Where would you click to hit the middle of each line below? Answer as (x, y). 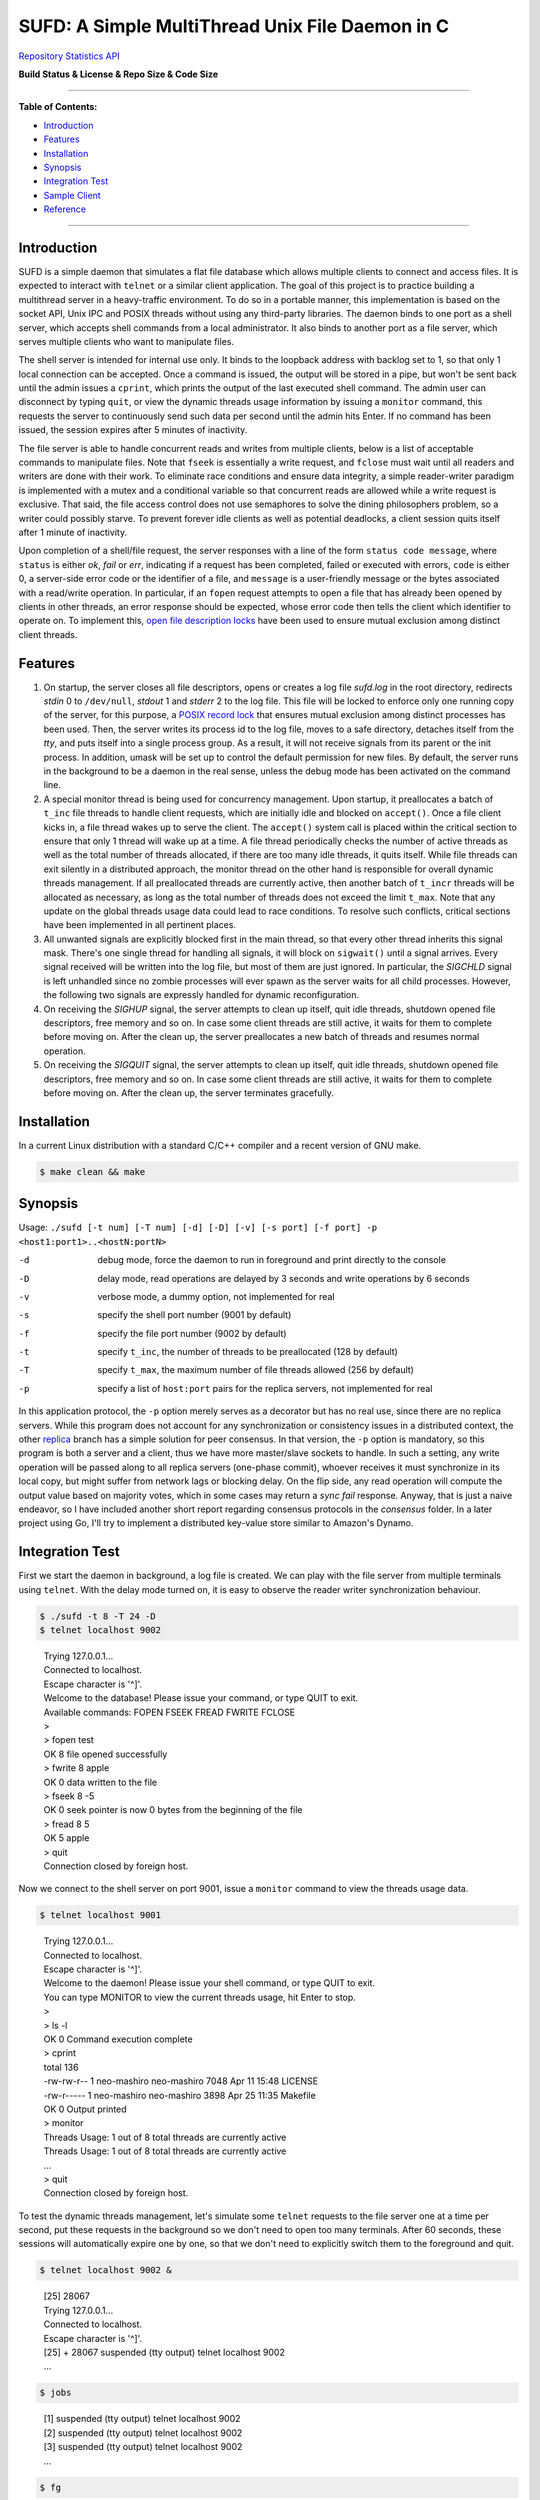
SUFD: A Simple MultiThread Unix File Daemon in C (234, 26)
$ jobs (55, 2393)
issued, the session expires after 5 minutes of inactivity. (133, 430)
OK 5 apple (66, 1838)
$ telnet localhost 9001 (100, 1915)
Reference (65, 209)
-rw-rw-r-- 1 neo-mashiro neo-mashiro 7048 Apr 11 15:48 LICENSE (181, 2081)
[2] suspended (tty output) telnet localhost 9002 (143, 2432)
